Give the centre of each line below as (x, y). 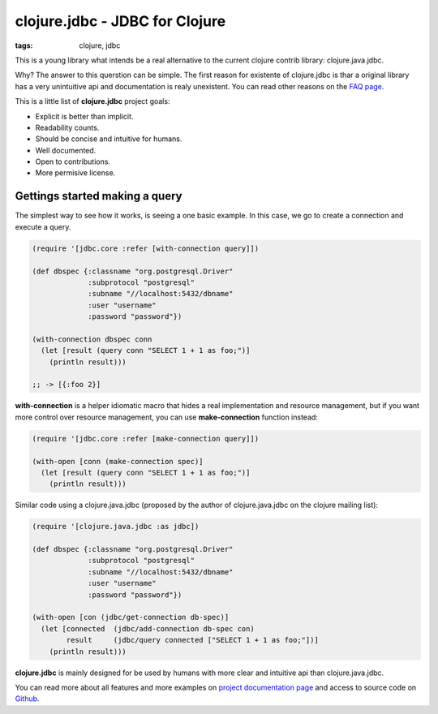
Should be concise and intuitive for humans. (109, 139)
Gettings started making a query (99, 196)
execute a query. (43, 226)
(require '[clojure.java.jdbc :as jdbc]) (116, 527)
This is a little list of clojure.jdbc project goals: (92, 101)
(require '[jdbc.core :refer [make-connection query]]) (146, 439)
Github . (27, 699)
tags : (24, 45)
